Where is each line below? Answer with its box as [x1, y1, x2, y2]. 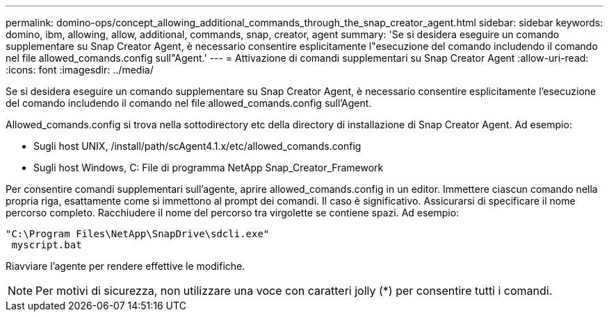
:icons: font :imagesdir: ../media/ [6, 64, 154, 76]
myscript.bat [11, 239, 82, 250]
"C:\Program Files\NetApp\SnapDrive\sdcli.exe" [6, 228, 270, 239]
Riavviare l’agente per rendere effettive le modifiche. [6, 260, 245, 272]
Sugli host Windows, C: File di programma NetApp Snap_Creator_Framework [33, 162, 384, 173]
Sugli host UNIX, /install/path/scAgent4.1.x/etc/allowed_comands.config [33, 140, 362, 152]
